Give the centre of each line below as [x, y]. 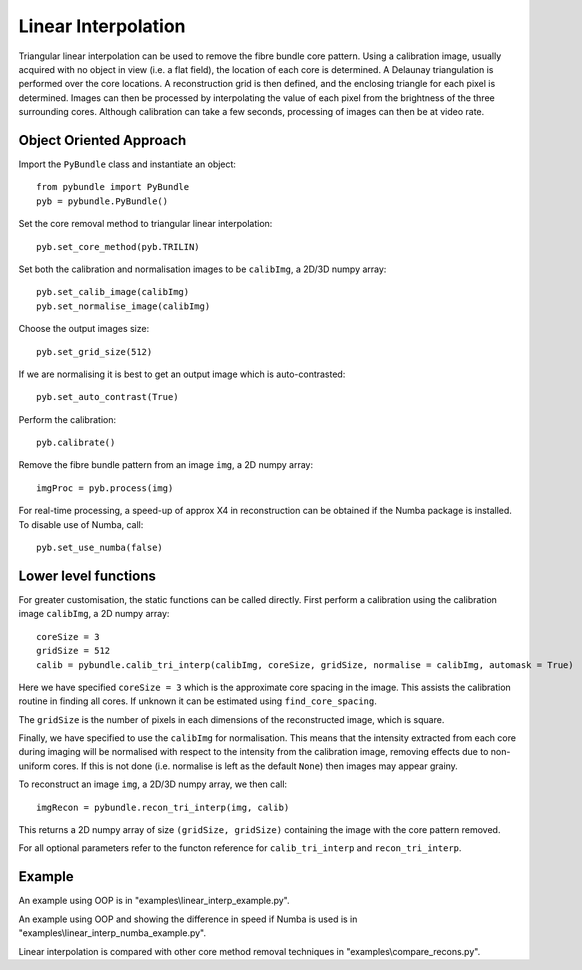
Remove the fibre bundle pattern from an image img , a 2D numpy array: [166, 465]
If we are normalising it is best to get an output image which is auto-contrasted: [182, 374]
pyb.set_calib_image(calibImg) [113, 292]
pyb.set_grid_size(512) [94, 351]
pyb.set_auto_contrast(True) [107, 397]
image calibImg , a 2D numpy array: [94, 614]
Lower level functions [87, 575]
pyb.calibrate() [76, 443]
